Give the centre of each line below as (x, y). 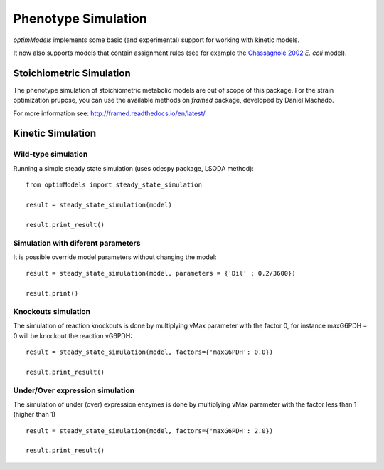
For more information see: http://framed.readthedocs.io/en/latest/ (109, 113)
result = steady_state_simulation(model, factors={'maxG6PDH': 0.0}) (150, 352)
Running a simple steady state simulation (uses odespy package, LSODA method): (133, 168)
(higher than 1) (34, 414)
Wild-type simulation (50, 155)
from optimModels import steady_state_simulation (114, 185)
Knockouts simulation (52, 311)
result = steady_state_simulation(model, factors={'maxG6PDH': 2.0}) (150, 430)
